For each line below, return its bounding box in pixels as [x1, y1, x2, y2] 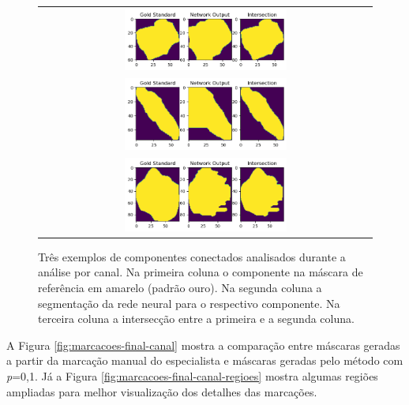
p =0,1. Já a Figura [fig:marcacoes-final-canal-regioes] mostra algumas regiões [6, 368, 378, 384]
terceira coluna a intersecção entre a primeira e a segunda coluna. [38, 310, 355, 327]
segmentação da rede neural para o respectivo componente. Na [38, 294, 340, 311]
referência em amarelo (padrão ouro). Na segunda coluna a [38, 279, 322, 296]
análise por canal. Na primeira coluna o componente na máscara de [38, 264, 363, 280]
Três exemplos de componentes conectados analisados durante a [38, 248, 346, 264]
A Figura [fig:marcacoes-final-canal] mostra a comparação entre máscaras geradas [6, 336, 400, 353]
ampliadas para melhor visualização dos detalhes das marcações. [6, 383, 317, 399]
